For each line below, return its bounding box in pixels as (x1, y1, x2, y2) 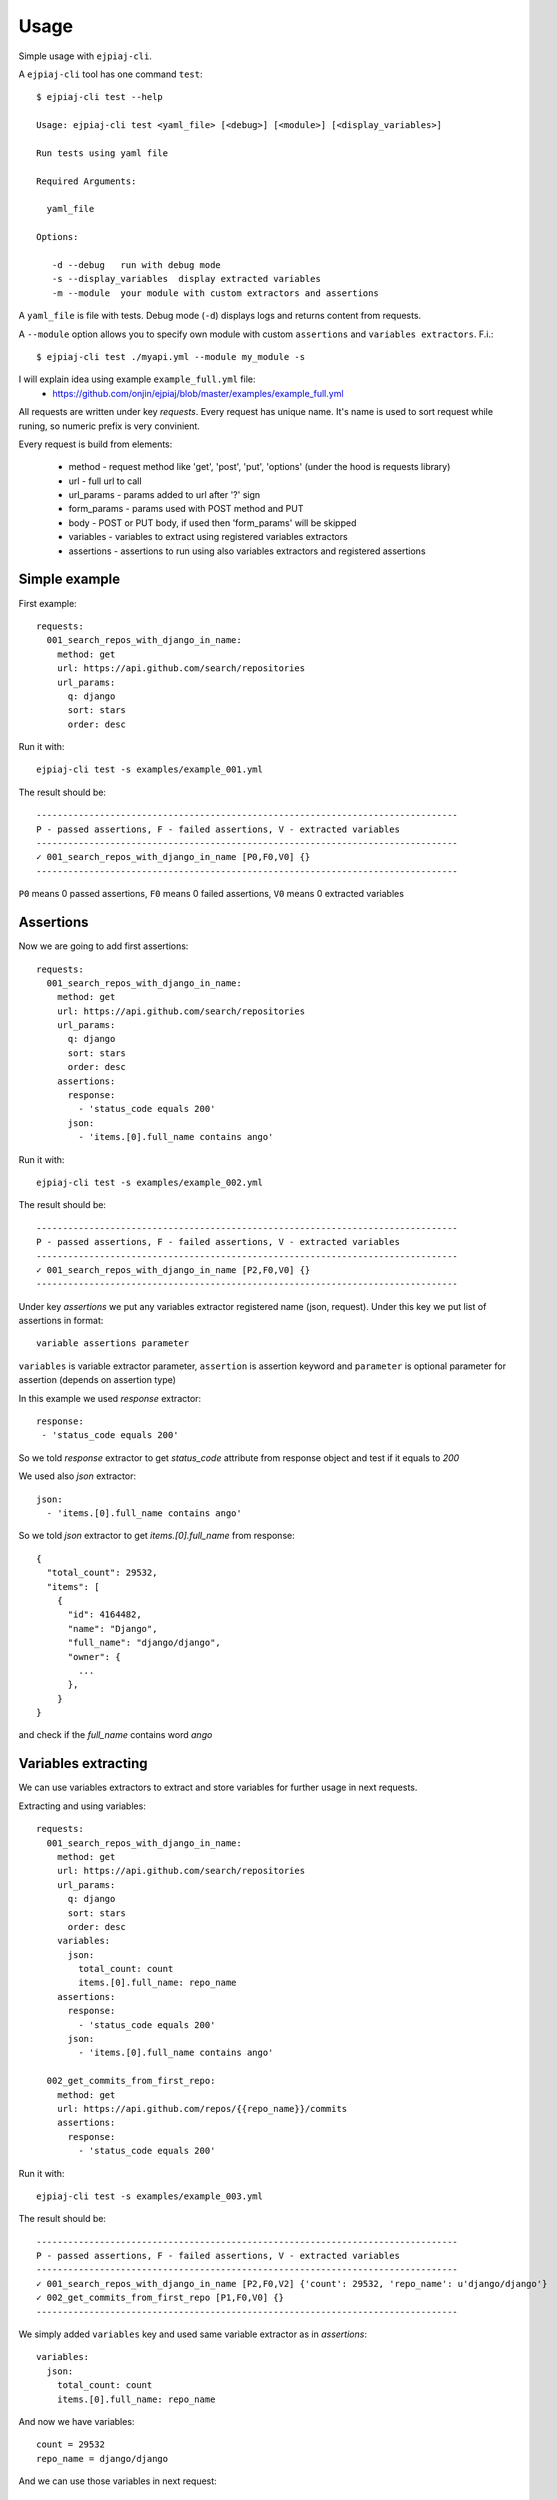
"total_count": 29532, (46, 1567, 158, 1579)
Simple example (18, 571, 121, 588)
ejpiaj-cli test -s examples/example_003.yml (36, 2190, 264, 2202)
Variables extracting (18, 1755, 149, 1772)
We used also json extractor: (18, 1470, 137, 1482)
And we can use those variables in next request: (18, 2475, 217, 2487)
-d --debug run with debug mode (51, 260, 222, 271)
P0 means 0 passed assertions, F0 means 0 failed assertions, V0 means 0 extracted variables (18, 888, 405, 900)
